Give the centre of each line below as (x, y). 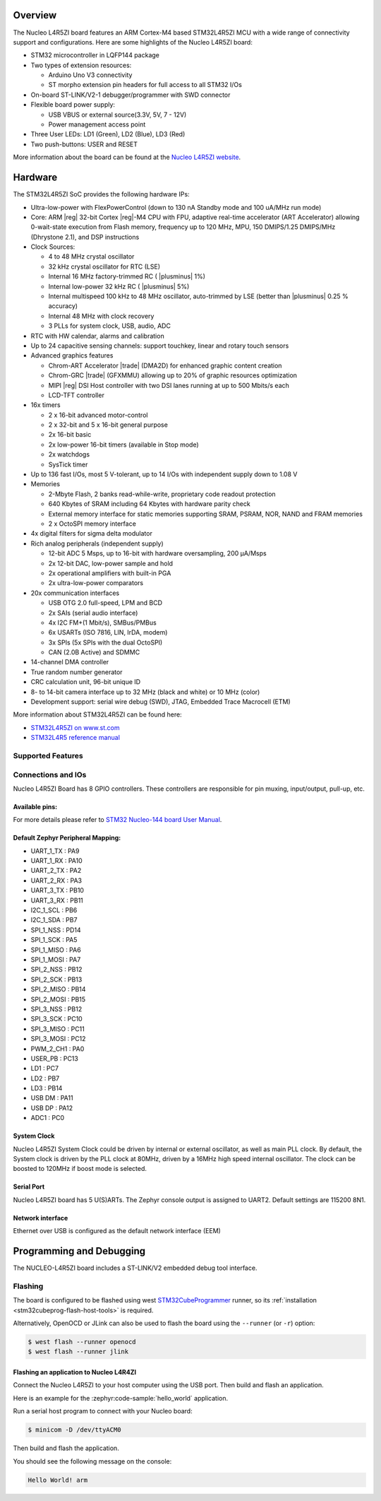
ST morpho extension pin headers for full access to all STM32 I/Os (145, 85)
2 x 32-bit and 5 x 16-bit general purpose (108, 425)
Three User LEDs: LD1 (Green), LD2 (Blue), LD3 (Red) (108, 134)
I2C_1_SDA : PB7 (54, 920)
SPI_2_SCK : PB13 (56, 979)
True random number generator (77, 672)
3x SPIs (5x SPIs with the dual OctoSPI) (105, 642)
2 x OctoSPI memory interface (92, 524)
